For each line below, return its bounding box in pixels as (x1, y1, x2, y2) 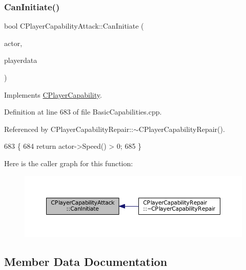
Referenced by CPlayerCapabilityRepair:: (4, 123, 133, 134)
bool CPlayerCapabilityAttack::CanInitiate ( (4, 20, 144, 31)
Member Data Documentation (4, 253, 168, 269)
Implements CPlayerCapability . (4, 89, 102, 100)
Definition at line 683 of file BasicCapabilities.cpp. (4, 106, 162, 117)
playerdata (4, 55, 37, 65)
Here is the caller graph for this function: (4, 157, 133, 168)
